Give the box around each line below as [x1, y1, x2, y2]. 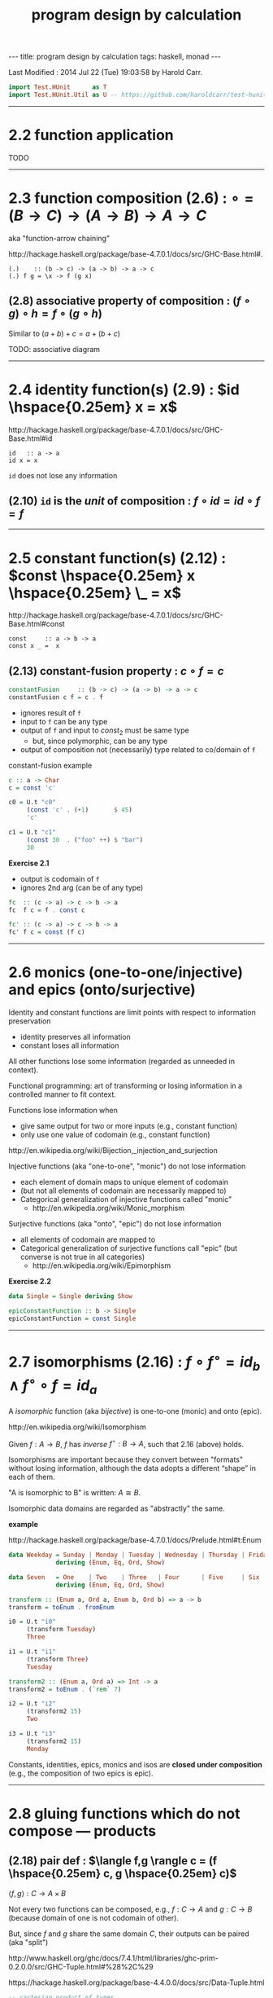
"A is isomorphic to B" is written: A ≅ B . [8, 1488, 141, 1498]
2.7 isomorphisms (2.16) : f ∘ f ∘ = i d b [8, 1349, 261, 1374]
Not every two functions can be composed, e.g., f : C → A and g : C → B [8, 1904, 253, 1914]
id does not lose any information [8, 470, 118, 480]
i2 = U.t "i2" [8, 1700, 57, 1708]
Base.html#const [8, 619, 65, 629]
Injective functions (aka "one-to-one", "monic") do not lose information [8, 1161, 246, 1171]
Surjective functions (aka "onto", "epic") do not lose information [8, 1219, 222, 1229]
